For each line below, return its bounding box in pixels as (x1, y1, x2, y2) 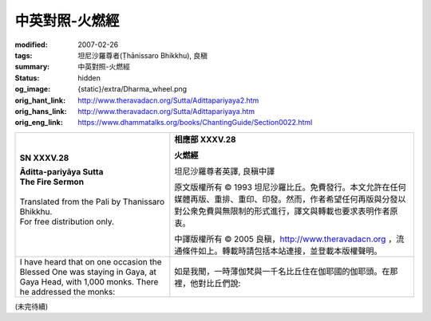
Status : (14, 72, 40, 83)
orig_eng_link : (14, 118, 63, 127)
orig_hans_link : (14, 106, 67, 115)
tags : (14, 50, 33, 60)
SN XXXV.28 (19, 152, 69, 163)
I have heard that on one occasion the (19, 256, 162, 267)
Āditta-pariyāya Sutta (19, 166, 104, 177)
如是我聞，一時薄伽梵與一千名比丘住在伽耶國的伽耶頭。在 (174, 265, 390, 276)
